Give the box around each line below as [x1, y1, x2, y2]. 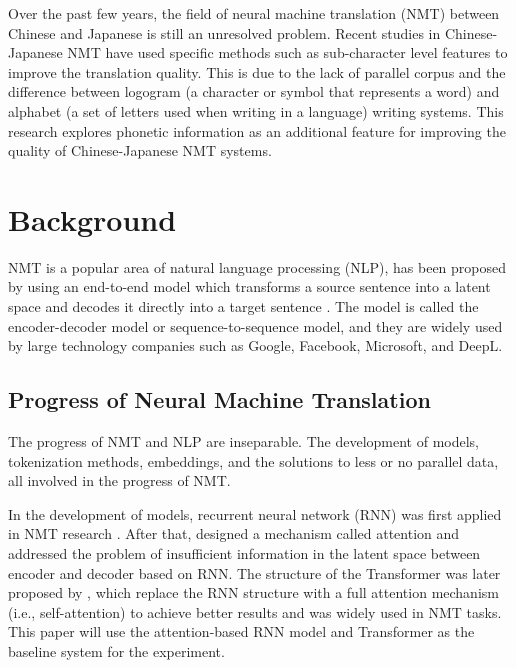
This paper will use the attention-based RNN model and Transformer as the [8, 621, 475, 642]
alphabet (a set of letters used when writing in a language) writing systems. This [8, 100, 504, 121]
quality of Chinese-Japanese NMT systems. [8, 140, 272, 161]
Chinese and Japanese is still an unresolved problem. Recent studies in [8, 22, 441, 43]
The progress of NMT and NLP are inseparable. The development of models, [8, 431, 480, 452]
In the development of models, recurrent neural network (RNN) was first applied [8, 503, 502, 524]
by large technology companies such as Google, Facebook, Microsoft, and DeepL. [8, 335, 503, 356]
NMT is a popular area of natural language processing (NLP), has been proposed [8, 256, 507, 277]
